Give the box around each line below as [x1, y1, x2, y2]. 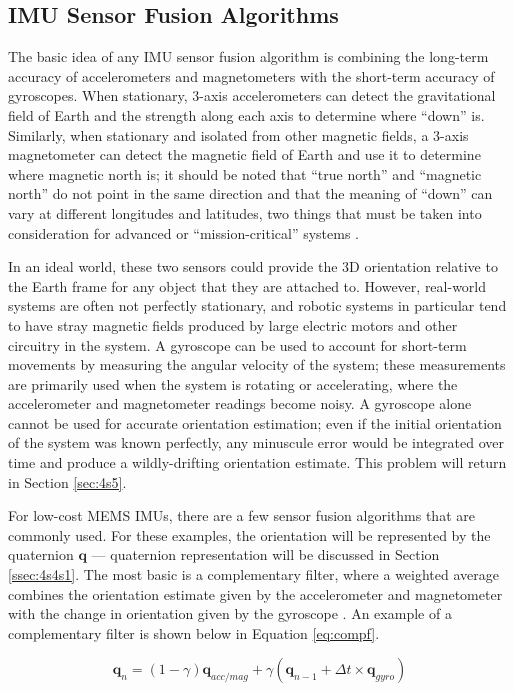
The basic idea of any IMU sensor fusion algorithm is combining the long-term [8, 46, 489, 67]
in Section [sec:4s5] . [8, 471, 127, 492]
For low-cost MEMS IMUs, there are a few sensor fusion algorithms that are [8, 505, 475, 526]
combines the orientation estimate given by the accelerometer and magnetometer [8, 583, 503, 604]
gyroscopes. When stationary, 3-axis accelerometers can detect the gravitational [8, 85, 496, 106]
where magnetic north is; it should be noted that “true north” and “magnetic [8, 163, 482, 184]
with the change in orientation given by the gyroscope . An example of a [8, 603, 452, 624]
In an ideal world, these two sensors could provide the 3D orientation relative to [8, 256, 498, 277]
